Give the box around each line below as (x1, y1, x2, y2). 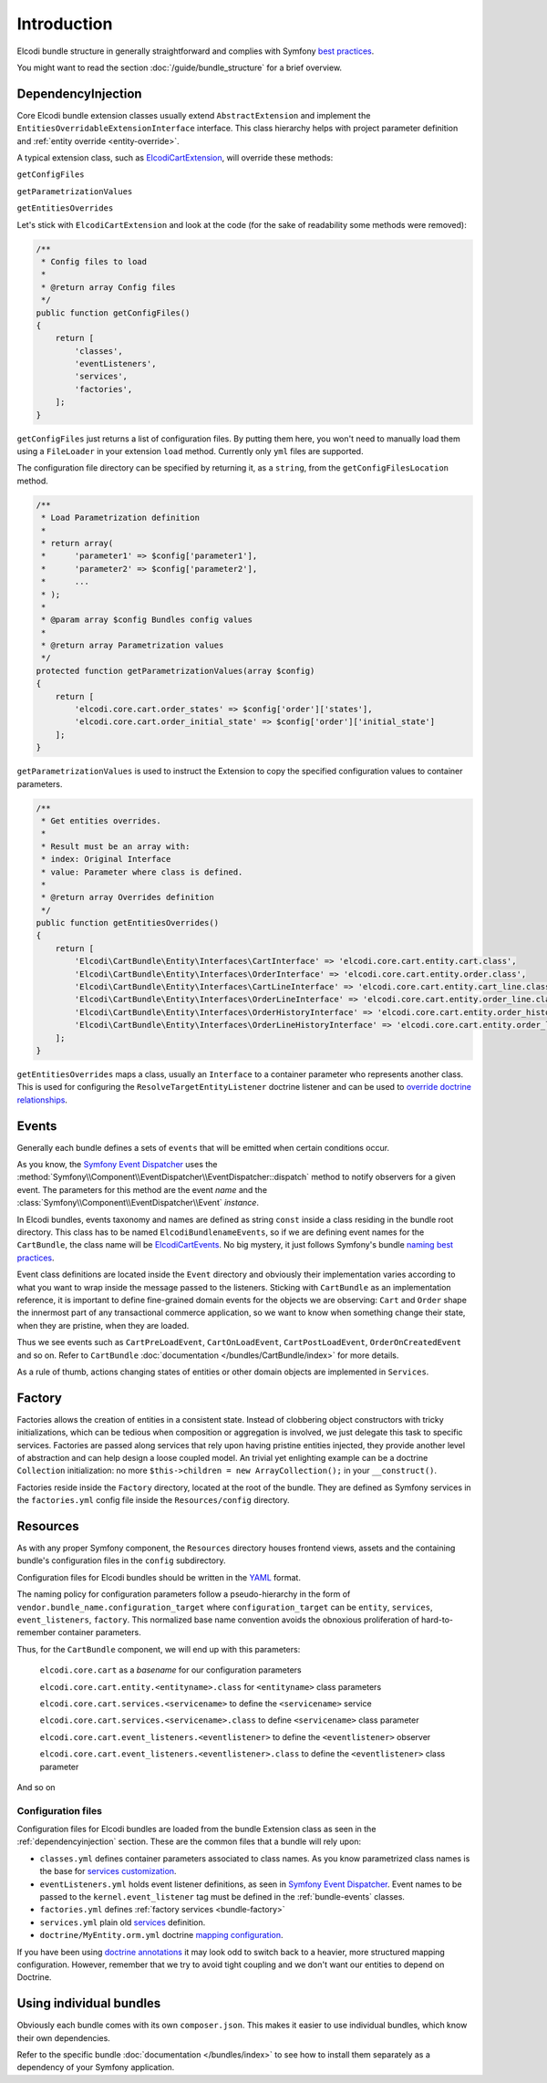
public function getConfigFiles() (36, 307, 191, 318)
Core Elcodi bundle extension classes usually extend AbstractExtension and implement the (16, 109, 371, 120)
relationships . (16, 1094, 68, 1105)
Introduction (16, 14, 113, 34)
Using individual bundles (16, 1995, 161, 2011)
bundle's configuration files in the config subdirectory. (16, 1555, 226, 1566)
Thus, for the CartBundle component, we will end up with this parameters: (16, 1643, 301, 1654)
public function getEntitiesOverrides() (36, 917, 219, 928)
